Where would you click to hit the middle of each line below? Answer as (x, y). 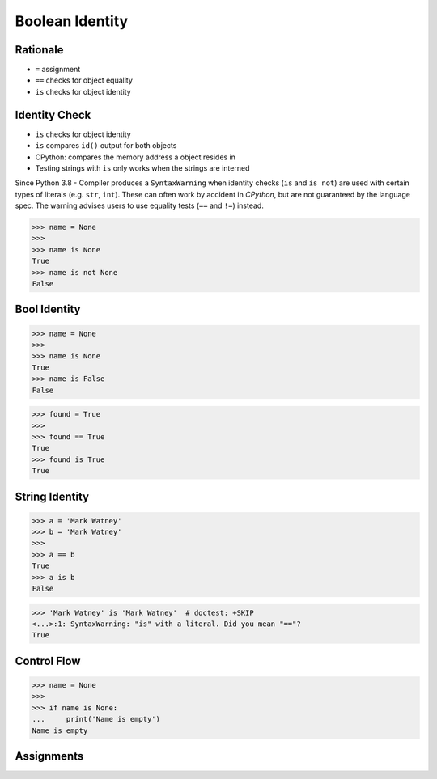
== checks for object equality (84, 80)
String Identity (52, 496)
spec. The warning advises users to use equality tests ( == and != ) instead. (140, 205)
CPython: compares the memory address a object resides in (136, 157)
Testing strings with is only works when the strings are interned (142, 168)
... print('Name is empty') (96, 719)
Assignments (49, 756)
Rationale (39, 50)
